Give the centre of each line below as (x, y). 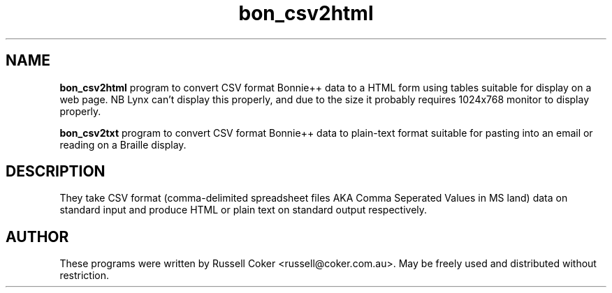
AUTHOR (37, 236)
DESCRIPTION (56, 172)
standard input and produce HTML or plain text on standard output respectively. (243, 210)
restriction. (85, 276)
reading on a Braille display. (123, 144)
